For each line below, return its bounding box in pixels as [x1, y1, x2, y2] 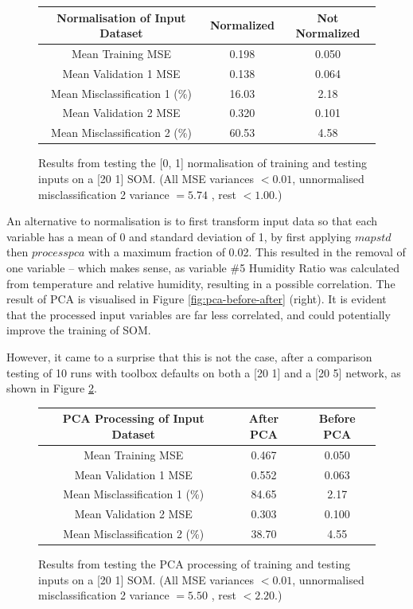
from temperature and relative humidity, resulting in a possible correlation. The [6, 275, 395, 291]
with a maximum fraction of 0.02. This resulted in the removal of [88, 244, 406, 260]
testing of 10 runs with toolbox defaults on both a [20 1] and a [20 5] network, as [6, 364, 401, 381]
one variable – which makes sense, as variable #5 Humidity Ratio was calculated [6, 259, 400, 275]
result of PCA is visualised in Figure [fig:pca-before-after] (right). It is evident [6, 291, 387, 307]
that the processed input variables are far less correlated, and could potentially [6, 306, 391, 322]
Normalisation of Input [56, 9, 186, 25]
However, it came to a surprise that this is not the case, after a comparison [6, 348, 372, 365]
